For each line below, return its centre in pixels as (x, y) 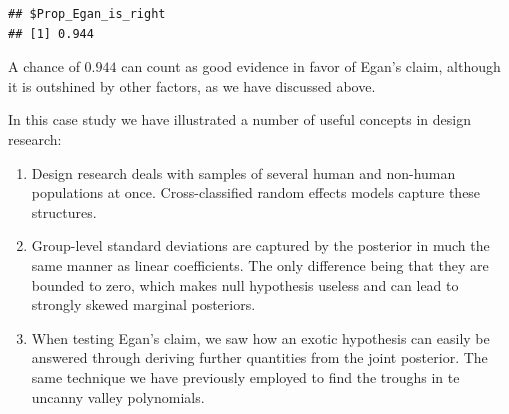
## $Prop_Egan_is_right (87, 14)
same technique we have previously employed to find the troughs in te (245, 376)
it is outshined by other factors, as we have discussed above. (192, 85)
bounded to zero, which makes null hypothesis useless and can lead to (245, 284)
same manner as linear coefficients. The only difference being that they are (260, 264)
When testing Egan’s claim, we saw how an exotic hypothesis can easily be (260, 337)
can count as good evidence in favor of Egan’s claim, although (311, 66)
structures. (64, 211)
